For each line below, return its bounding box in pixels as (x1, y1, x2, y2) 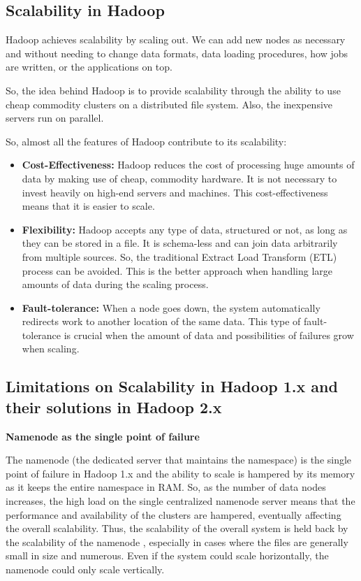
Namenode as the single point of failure (6, 429, 200, 443)
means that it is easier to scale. (22, 199, 155, 213)
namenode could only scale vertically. (6, 562, 165, 577)
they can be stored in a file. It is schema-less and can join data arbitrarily (22, 236, 338, 250)
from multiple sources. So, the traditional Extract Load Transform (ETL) (22, 249, 337, 264)
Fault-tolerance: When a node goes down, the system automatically (22, 300, 321, 315)
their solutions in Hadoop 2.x (6, 396, 222, 417)
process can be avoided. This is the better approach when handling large (22, 263, 332, 278)
